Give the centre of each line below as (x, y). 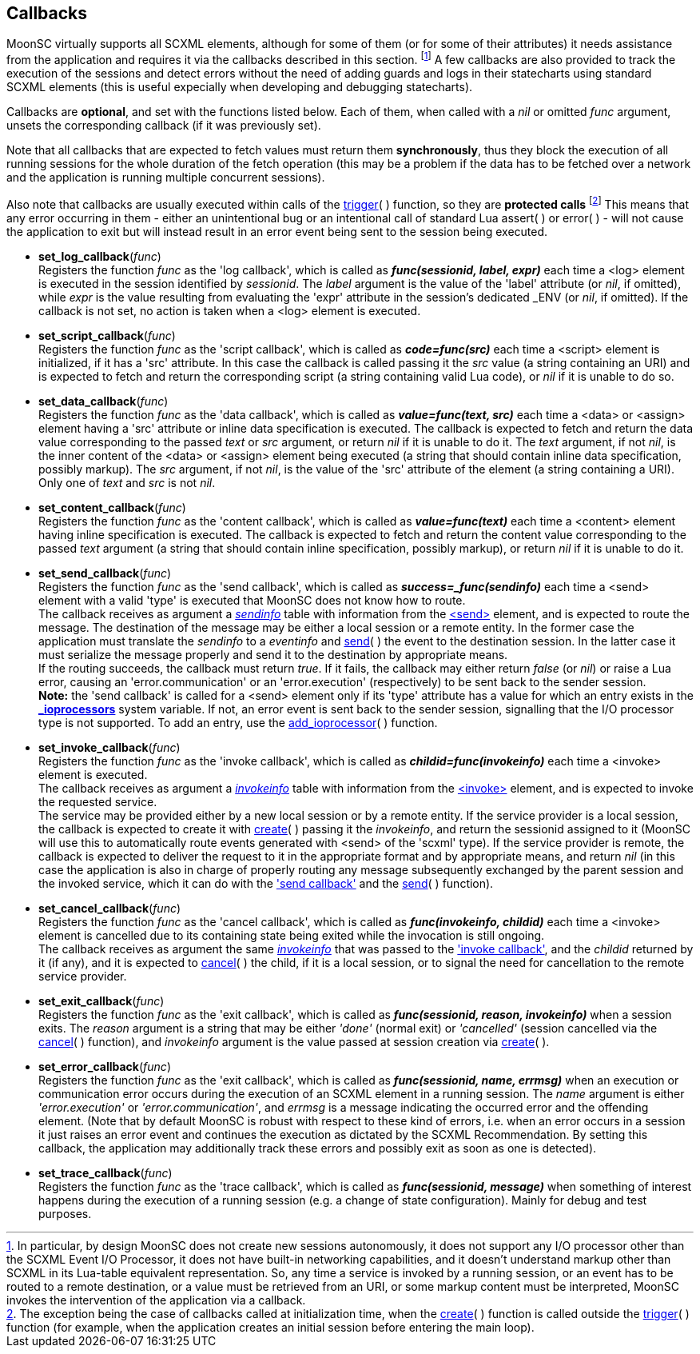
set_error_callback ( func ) (105, 1066)
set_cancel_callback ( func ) (110, 908)
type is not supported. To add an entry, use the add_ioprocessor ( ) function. (238, 722)
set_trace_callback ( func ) (105, 1172)
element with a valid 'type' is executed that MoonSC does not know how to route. (252, 600)
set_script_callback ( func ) (107, 335)
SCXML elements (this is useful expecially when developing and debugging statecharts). (240, 87)
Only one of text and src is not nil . (127, 482)
